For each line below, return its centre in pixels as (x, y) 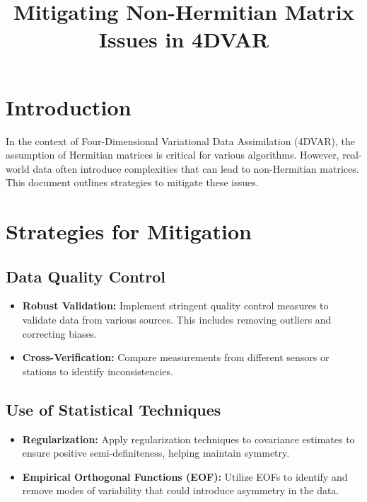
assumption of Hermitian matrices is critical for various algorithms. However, (173, 155)
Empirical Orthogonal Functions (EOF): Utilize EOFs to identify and (185, 476)
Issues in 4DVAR (184, 39)
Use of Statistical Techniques (113, 409)
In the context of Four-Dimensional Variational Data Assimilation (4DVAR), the (181, 141)
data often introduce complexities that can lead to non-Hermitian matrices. (196, 168)
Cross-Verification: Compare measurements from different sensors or (176, 357)
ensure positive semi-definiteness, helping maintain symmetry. (156, 453)
